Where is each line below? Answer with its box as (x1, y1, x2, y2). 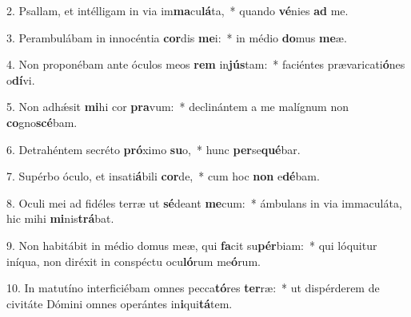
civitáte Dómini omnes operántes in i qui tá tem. (6, 295, 233, 311)
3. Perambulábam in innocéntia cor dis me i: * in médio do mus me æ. (6, 29, 347, 46)
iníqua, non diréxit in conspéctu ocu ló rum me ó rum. (6, 252, 261, 269)
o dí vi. (6, 71, 35, 88)
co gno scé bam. (6, 113, 78, 130)
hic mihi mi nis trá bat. (6, 210, 114, 227)
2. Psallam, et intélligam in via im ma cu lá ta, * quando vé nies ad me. (6, 2, 349, 18)
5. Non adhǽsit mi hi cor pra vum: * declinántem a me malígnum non (6, 98, 349, 115)
